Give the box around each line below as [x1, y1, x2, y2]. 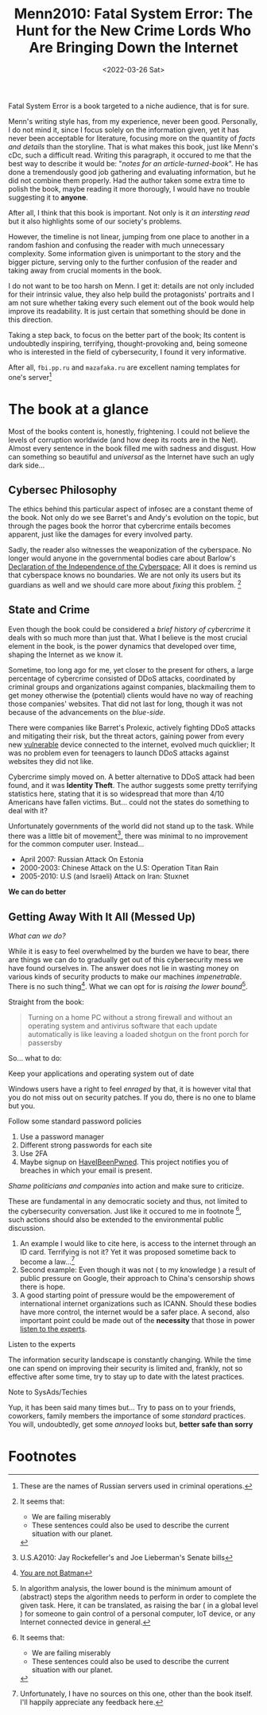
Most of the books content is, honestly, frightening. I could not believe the [8, 426, 250, 436]
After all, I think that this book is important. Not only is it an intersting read [8, 208, 250, 217]
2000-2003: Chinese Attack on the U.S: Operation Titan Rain [19, 863, 219, 873]
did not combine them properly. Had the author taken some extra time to [8, 176, 246, 185]
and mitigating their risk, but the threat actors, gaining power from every [8, 731, 245, 740]
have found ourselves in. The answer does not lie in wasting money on [8, 964, 239, 973]
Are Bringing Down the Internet [29, 39, 238, 56]
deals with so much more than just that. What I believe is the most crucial [8, 633, 248, 642]
